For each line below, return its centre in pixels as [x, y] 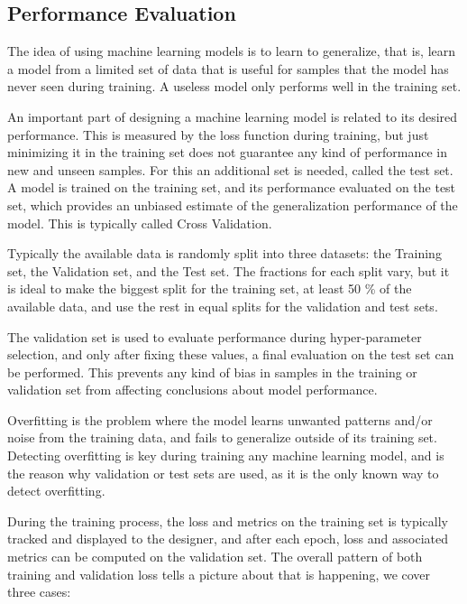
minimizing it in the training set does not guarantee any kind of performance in [228, 152]
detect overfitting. [56, 491]
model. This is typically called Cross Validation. [140, 223]
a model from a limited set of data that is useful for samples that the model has [228, 68]
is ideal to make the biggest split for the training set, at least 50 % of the [210, 288]
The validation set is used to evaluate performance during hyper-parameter [215, 336]
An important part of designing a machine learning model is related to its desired [233, 116]
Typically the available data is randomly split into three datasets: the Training [224, 253]
